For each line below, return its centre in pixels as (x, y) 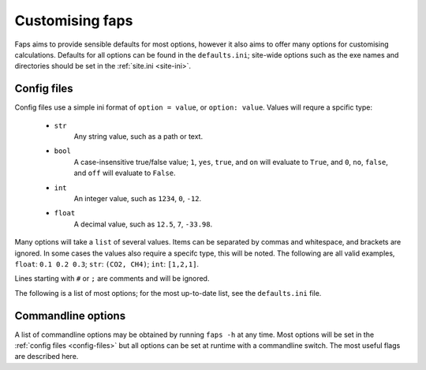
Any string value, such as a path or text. (138, 136)
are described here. (47, 357)
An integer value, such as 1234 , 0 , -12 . (138, 198)
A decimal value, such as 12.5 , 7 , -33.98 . (143, 224)
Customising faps (74, 21)
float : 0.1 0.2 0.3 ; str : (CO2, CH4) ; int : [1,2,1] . (107, 263)
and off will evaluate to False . (125, 173)
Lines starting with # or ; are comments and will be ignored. (112, 278)
